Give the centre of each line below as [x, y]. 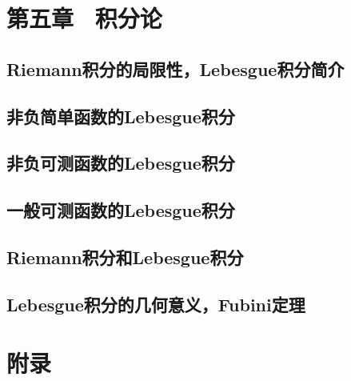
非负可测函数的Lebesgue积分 [121, 163]
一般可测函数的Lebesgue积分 [121, 210]
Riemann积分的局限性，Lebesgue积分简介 [175, 68]
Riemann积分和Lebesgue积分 [125, 257]
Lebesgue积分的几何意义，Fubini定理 [156, 304]
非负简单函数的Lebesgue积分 [121, 116]
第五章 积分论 [84, 18]
